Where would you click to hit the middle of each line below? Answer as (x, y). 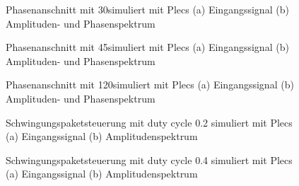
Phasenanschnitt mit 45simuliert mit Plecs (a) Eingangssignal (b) (147, 47)
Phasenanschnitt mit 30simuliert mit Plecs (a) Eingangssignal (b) (147, 9)
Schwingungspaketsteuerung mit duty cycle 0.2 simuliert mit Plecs (149, 122)
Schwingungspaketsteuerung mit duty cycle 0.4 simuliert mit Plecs (149, 159)
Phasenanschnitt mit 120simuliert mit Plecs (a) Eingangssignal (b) (150, 85)
